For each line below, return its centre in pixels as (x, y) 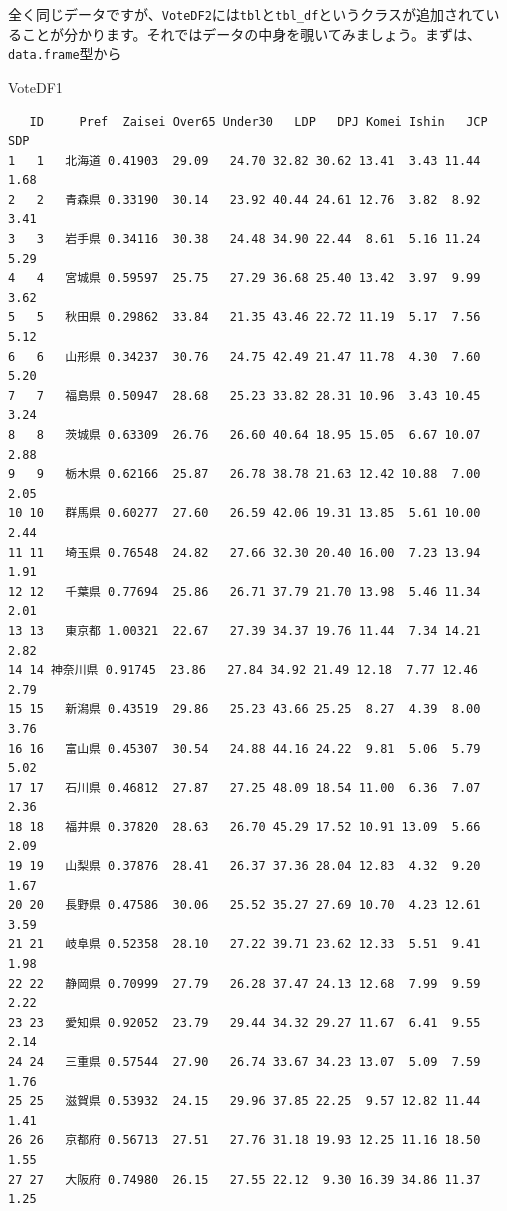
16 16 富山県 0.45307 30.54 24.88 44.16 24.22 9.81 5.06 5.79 (244, 748)
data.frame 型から (65, 53)
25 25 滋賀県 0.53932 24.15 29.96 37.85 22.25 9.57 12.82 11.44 (244, 1101)
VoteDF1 (35, 86)
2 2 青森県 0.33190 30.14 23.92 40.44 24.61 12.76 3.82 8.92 (244, 199)
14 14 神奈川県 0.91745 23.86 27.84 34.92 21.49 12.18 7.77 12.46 (243, 670)
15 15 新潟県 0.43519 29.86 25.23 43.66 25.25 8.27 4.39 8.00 (244, 709)
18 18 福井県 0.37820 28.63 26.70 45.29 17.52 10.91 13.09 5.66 (244, 826)
